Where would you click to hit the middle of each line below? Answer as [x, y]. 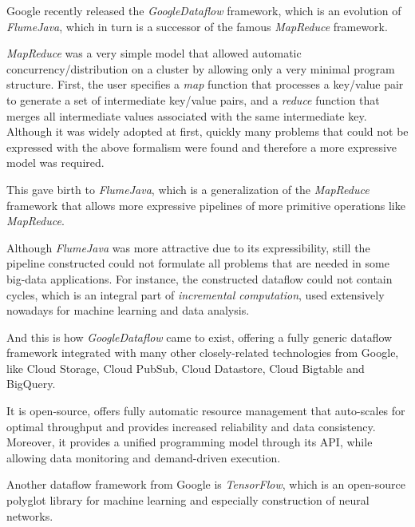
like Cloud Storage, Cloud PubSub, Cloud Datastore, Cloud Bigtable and [186, 368]
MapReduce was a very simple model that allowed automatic [154, 53]
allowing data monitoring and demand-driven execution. [144, 457]
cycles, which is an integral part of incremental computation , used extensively [196, 294]
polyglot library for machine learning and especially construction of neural [188, 500]
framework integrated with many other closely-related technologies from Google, [203, 353]
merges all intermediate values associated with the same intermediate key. [187, 115]
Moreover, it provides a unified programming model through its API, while [190, 442]
